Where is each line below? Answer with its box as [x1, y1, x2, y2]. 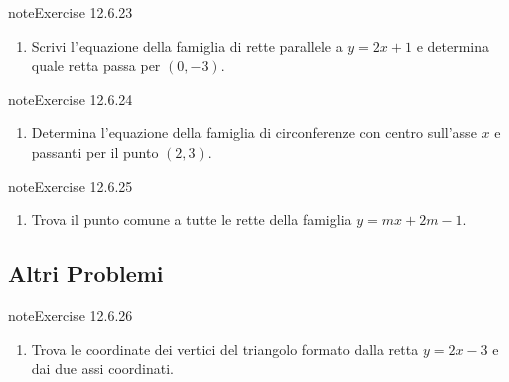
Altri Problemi [8, 258, 164, 289]
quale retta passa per [31, 55, 161, 76]
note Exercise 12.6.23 [8, 2, 133, 22]
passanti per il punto [31, 141, 159, 162]
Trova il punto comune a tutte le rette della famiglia [31, 209, 352, 230]
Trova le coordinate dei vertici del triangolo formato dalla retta [31, 338, 419, 359]
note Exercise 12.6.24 [8, 88, 133, 109]
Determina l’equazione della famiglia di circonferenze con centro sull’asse [31, 122, 477, 143]
